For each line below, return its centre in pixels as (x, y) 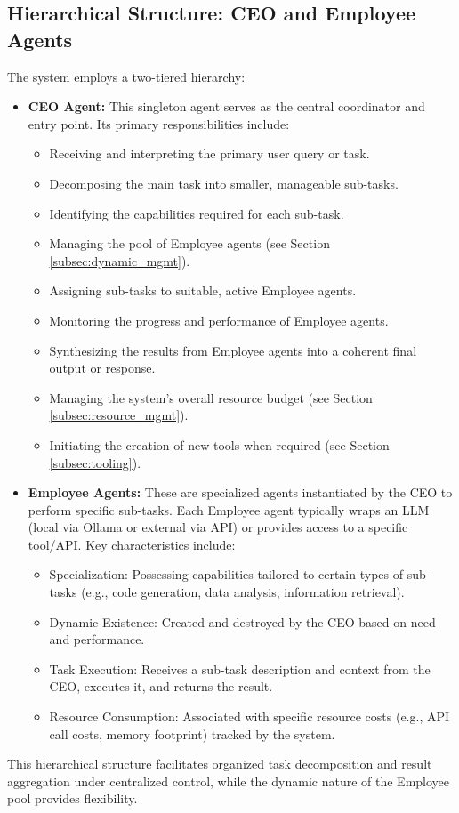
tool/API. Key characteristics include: (132, 544)
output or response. (102, 368)
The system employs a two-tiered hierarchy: (126, 76)
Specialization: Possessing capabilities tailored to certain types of (226, 574)
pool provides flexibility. (72, 798)
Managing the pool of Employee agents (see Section (189, 243)
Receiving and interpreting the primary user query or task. (209, 153)
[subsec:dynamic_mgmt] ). (120, 260)
